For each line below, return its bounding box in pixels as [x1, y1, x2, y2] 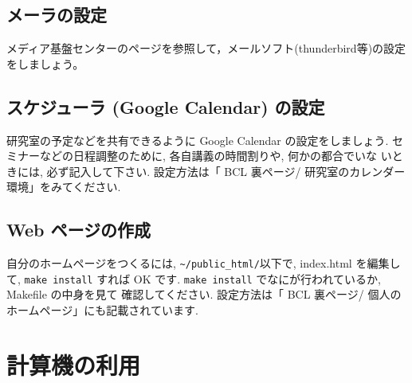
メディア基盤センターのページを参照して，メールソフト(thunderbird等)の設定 [6, 40, 406, 57]
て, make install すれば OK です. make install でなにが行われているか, [6, 270, 381, 287]
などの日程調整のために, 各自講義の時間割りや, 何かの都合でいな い [39, 147, 392, 164]
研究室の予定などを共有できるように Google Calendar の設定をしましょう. [6, 131, 389, 148]
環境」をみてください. [6, 178, 121, 195]
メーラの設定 [6, 2, 107, 27]
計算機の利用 [6, 348, 141, 381]
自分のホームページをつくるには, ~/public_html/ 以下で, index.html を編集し [6, 255, 401, 272]
